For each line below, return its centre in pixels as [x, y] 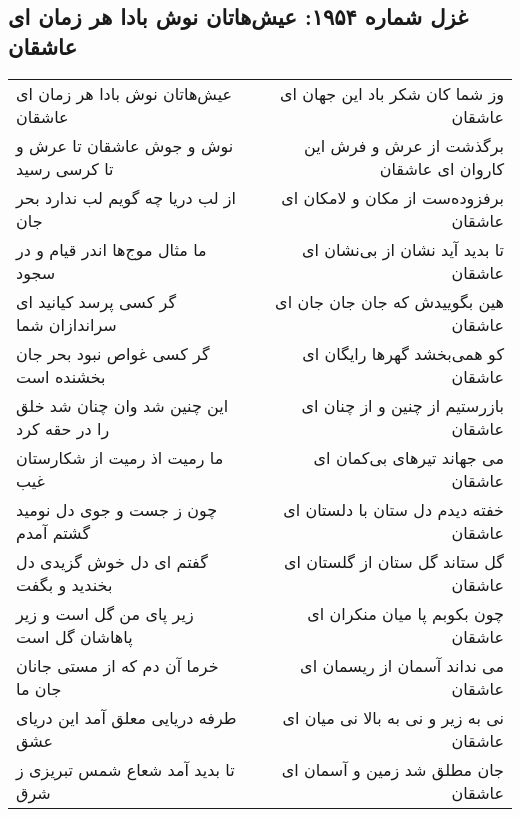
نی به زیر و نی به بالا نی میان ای [393, 717]
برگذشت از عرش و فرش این [404, 145]
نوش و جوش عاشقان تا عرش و [125, 145]
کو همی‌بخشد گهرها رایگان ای [403, 353]
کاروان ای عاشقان [441, 168]
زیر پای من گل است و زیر [105, 613]
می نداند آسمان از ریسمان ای [402, 665]
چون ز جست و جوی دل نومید [117, 509]
